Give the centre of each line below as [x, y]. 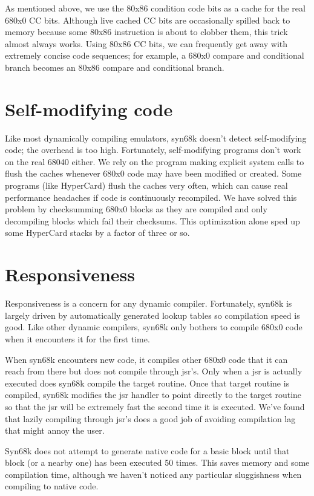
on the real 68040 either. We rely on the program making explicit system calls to [155, 161]
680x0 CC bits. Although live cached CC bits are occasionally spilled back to [148, 20]
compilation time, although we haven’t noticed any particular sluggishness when [153, 474]
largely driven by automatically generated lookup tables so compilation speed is [152, 315]
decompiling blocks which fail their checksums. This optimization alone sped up [152, 220]
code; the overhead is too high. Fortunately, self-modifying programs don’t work [153, 150]
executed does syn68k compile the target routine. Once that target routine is [147, 383]
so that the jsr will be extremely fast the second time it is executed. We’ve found [155, 406]
